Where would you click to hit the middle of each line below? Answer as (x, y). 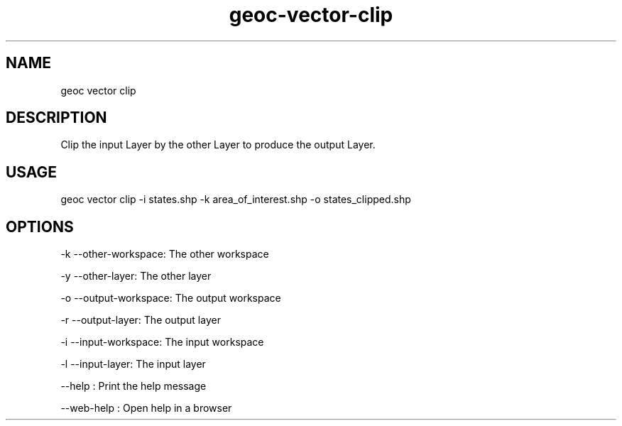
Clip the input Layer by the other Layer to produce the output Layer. (218, 145)
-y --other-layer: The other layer (136, 276)
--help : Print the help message (133, 386)
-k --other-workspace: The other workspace (165, 254)
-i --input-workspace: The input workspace (162, 342)
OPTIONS (40, 226)
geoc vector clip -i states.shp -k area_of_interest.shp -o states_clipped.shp (236, 200)
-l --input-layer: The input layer (133, 364)
